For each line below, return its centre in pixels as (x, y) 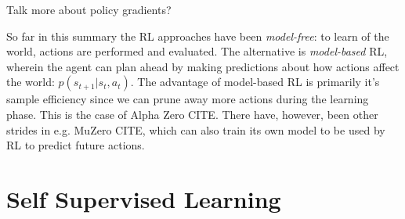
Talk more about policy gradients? (89, 9)
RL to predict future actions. (76, 145)
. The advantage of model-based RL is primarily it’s (255, 82)
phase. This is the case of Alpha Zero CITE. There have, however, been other (192, 114)
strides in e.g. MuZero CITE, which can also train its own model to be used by (196, 129)
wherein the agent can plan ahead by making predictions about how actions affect (203, 66)
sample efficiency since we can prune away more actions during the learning (188, 99)
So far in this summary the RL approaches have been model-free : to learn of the (198, 36)
